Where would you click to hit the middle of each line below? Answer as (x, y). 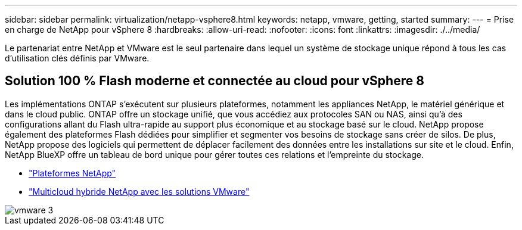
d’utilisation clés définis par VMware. (77, 58)
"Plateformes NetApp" (72, 173)
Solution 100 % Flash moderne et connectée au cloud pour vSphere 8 (215, 81)
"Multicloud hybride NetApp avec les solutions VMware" (139, 191)
